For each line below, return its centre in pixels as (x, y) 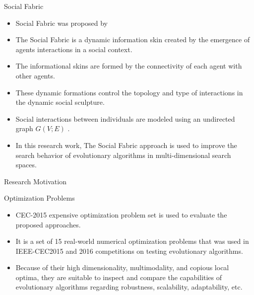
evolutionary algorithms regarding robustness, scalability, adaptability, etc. (129, 287)
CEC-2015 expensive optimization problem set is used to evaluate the (121, 214)
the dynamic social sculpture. (60, 102)
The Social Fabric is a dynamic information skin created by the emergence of (133, 39)
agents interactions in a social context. (74, 49)
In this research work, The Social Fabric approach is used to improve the (126, 145)
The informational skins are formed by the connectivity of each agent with (129, 66)
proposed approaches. (48, 224)
